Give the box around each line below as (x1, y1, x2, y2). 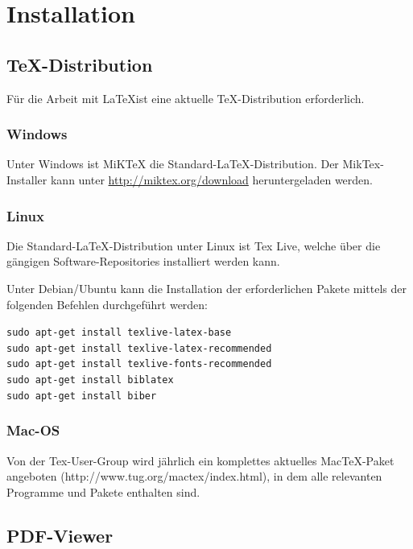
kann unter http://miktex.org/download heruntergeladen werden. (50, 171, 374, 188)
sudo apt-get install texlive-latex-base (6, 327, 232, 339)
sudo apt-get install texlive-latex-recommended (6, 342, 272, 354)
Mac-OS (6, 420, 60, 440)
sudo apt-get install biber (6, 390, 157, 402)
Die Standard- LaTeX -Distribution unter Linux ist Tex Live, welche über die (6, 237, 381, 254)
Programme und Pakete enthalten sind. (6, 483, 200, 500)
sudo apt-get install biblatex (6, 374, 174, 386)
